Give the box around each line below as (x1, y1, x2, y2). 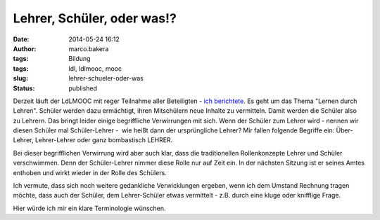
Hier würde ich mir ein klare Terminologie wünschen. (13, 204, 166, 212)
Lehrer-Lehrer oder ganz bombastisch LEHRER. (34, 136, 173, 144)
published (68, 84, 98, 92)
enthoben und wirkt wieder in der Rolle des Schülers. (13, 168, 167, 177)
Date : (13, 35, 30, 43)
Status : (13, 84, 35, 92)
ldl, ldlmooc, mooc (68, 64, 122, 73)
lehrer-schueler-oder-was (68, 74, 144, 83)
